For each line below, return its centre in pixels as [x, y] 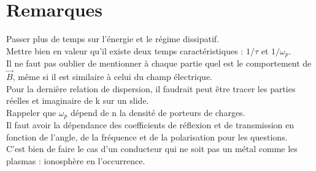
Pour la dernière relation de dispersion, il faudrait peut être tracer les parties [151, 88]
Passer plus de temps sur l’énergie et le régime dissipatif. [113, 39]
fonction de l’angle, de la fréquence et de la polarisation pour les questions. [147, 136]
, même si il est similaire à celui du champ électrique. [112, 76]
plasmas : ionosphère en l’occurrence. [76, 161]
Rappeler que [31, 112]
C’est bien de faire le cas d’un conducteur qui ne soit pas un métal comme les [152, 149]
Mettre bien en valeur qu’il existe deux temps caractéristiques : [125, 50]
